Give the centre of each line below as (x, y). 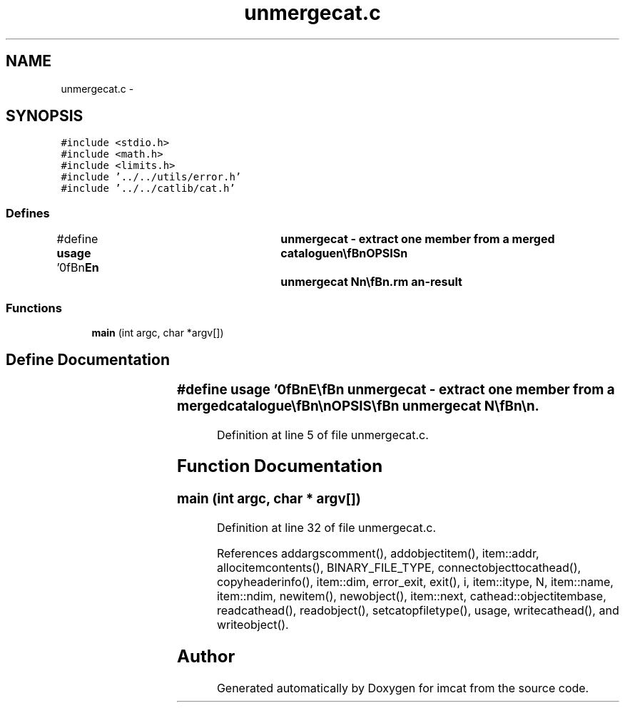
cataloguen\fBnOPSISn (344, 253)
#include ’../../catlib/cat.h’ (148, 189)
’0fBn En (78, 268)
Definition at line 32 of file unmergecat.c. (326, 528)
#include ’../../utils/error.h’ (151, 177)
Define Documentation (88, 360)
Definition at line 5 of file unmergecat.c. (322, 435)
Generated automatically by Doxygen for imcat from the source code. (403, 688)
